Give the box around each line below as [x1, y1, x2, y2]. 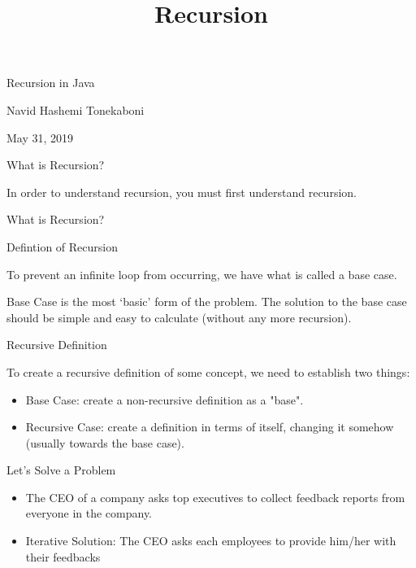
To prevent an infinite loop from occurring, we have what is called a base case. [6, 265, 397, 282]
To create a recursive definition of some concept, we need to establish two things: [6, 363, 410, 380]
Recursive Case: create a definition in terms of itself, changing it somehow [25, 418, 394, 435]
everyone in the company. [25, 505, 153, 522]
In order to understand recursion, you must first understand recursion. [6, 183, 357, 200]
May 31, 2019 [6, 129, 74, 146]
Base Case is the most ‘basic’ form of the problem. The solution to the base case [6, 293, 407, 310]
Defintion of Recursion [6, 238, 119, 255]
